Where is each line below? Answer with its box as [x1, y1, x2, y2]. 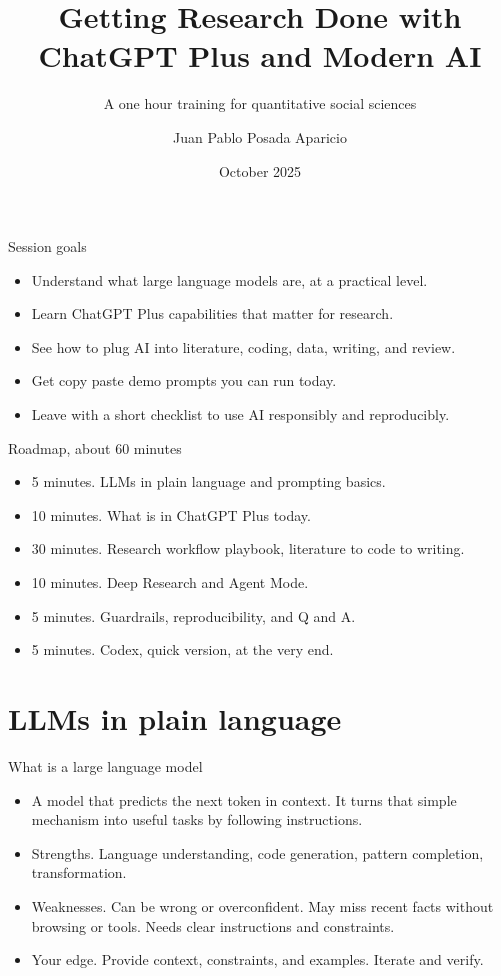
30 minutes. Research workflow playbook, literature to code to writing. [31, 538, 465, 559]
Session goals [8, 236, 87, 257]
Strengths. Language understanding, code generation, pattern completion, [31, 842, 484, 863]
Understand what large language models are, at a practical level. [31, 269, 428, 290]
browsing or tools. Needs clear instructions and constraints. [31, 915, 395, 936]
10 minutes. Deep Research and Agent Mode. [31, 572, 309, 593]
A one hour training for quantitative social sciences [103, 93, 417, 114]
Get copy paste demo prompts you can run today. [31, 370, 337, 391]
